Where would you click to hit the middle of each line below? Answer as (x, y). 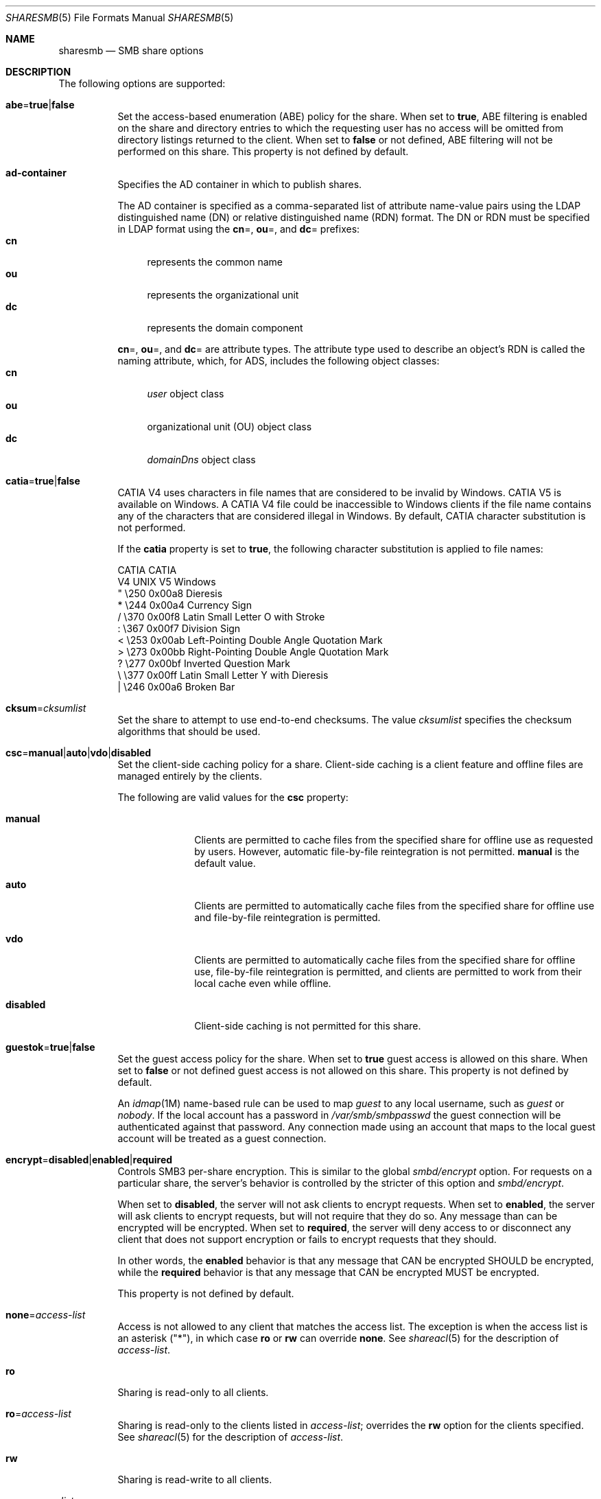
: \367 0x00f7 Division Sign (179, 628)
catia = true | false (43, 481)
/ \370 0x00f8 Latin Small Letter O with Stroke (221, 617)
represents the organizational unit (223, 295)
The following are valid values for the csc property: (233, 797)
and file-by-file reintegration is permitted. (287, 917)
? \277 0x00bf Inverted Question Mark (204, 663)
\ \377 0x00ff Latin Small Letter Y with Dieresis (223, 675)
